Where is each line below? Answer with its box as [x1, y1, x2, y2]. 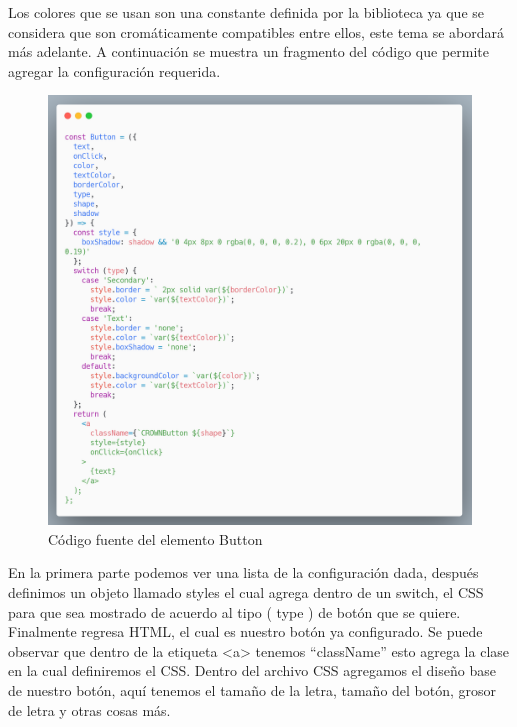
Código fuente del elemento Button [48, 528, 263, 549]
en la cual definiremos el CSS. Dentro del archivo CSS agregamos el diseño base [8, 660, 496, 681]
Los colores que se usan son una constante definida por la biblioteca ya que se [8, 2, 484, 22]
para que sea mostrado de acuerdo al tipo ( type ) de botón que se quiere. [8, 601, 461, 622]
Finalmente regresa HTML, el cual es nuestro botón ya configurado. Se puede [8, 621, 483, 642]
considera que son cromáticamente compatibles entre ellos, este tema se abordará [8, 21, 505, 42]
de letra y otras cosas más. [8, 699, 171, 720]
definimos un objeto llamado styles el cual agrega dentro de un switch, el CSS [8, 582, 484, 603]
